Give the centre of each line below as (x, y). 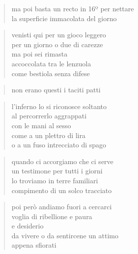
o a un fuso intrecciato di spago (59, 145)
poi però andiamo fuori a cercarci (62, 207)
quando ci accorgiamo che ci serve (62, 161)
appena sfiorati (34, 245)
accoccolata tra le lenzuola (51, 63)
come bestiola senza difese (51, 73)
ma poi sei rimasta (40, 54)
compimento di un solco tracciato (62, 190)
